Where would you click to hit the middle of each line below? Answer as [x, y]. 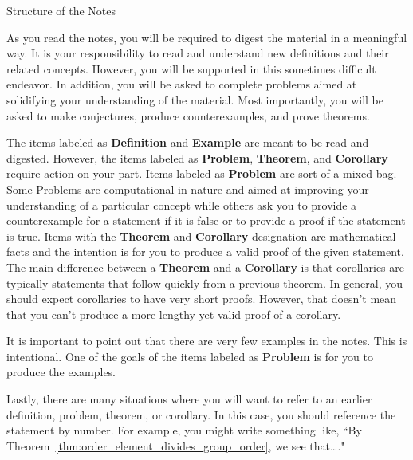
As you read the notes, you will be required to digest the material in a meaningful [207, 37]
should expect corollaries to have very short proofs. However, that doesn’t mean [202, 299]
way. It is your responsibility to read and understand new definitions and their [198, 53]
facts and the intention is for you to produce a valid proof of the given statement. [205, 252]
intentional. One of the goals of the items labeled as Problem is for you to [190, 356]
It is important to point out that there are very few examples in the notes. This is [207, 341]
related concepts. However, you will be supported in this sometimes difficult [191, 68]
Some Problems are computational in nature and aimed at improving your [188, 189]
